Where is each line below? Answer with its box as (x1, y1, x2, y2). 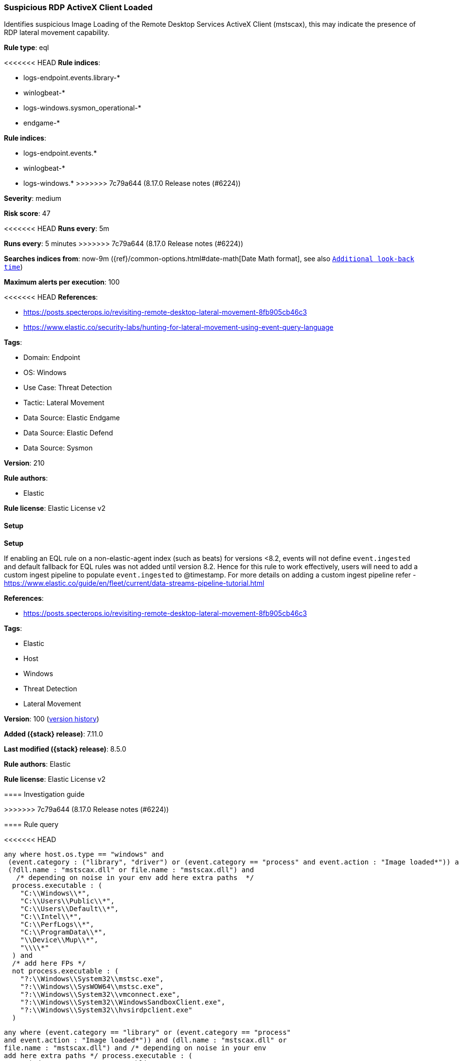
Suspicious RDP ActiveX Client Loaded (4, 2, 153, 12)
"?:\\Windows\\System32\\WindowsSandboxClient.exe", (20, 998, 226, 1006)
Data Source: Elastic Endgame (23, 414, 120, 422)
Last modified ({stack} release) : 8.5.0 (4, 744, 126, 753)
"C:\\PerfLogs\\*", (20, 920, 94, 928)
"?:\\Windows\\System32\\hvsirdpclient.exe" (20, 1006, 193, 1014)
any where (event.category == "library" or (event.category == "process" (4, 1028, 291, 1036)
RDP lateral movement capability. (4, 28, 110, 37)
